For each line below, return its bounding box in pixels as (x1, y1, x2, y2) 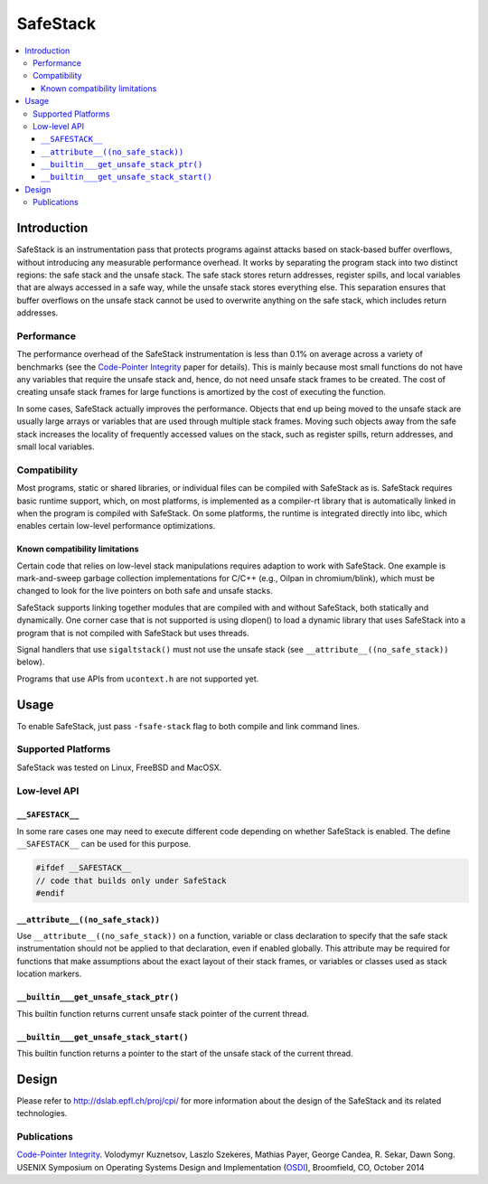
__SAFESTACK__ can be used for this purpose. (16, 839, 192, 850)
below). (16, 656, 45, 668)
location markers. (16, 968, 82, 980)
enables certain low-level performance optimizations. (16, 521, 216, 531)
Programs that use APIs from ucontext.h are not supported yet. (16, 673, 259, 684)
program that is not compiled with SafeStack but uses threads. (16, 627, 249, 638)
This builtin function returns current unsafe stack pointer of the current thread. (16, 1008, 309, 1019)
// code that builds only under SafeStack (35, 875, 227, 886)
